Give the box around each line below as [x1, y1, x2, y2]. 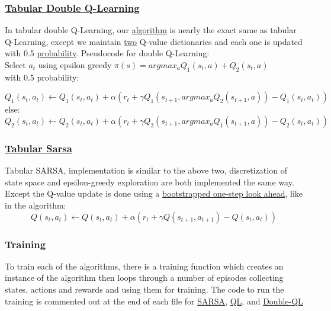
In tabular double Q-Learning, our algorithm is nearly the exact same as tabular [5, 24, 297, 36]
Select [5, 59, 26, 70]
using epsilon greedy [38, 59, 112, 70]
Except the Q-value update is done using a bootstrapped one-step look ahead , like [5, 187, 303, 200]
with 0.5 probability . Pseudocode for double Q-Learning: [5, 47, 210, 59]
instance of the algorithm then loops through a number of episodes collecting [5, 271, 284, 284]
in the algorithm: [5, 198, 66, 211]
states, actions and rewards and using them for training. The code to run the [5, 283, 284, 295]
